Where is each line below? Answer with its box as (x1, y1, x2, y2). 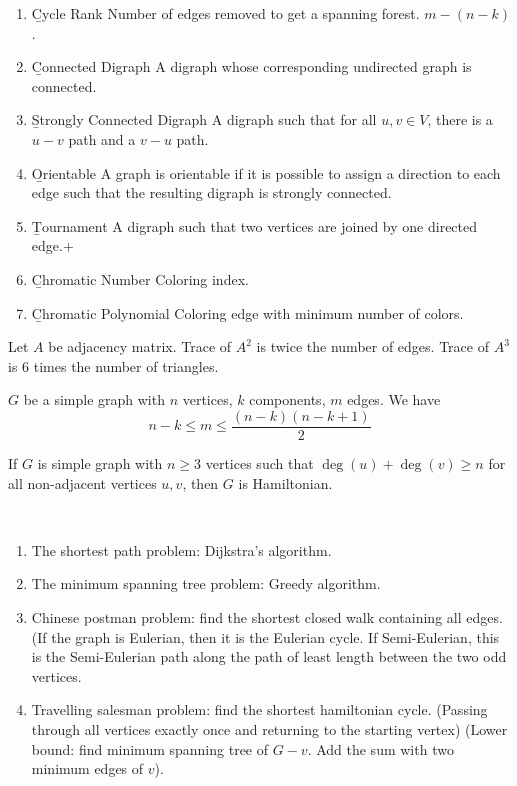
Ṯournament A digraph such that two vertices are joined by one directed (31, 215, 478, 236)
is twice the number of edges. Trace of (256, 336, 489, 357)
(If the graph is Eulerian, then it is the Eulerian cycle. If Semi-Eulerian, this (31, 626, 500, 647)
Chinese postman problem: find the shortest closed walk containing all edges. (31, 606, 503, 627)
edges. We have (347, 389, 441, 410)
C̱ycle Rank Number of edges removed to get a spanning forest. (31, 3, 420, 23)
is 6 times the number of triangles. (8, 355, 219, 376)
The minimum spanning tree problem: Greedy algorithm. (31, 573, 381, 594)
